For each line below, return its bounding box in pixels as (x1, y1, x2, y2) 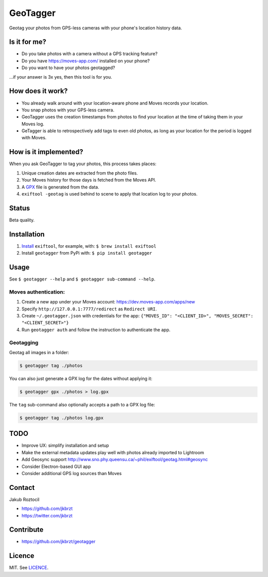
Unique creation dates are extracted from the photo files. (21, 170, 138, 176)
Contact (9, 483, 35, 492)
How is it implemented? (9, 148, 83, 156)
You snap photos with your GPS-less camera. (21, 107, 115, 113)
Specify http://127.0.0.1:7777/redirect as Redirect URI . (21, 306, 157, 312)
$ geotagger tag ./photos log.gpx (19, 415, 104, 420)
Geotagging (9, 339, 39, 346)
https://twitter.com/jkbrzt (21, 512, 73, 518)
